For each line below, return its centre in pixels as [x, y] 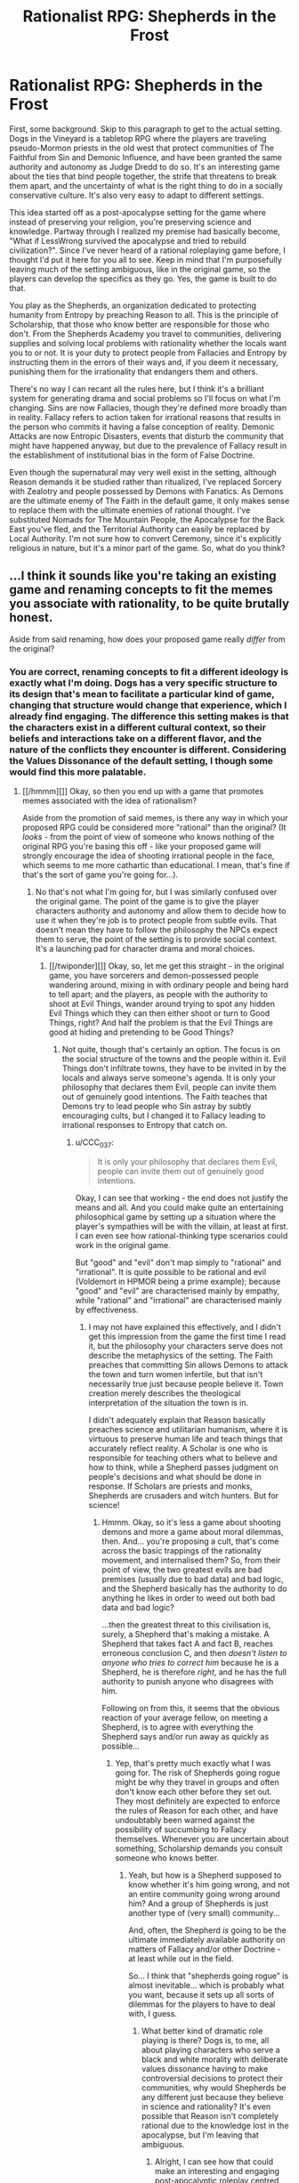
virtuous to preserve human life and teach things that [186, 1439]
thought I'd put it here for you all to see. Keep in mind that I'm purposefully [145, 259]
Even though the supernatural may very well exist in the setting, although [143, 472]
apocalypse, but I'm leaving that [200, 2135]
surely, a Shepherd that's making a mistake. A [186, 1634]
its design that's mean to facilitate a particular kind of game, [142, 694]
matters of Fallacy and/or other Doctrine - [205, 1949]
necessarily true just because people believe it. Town [186, 1384]
